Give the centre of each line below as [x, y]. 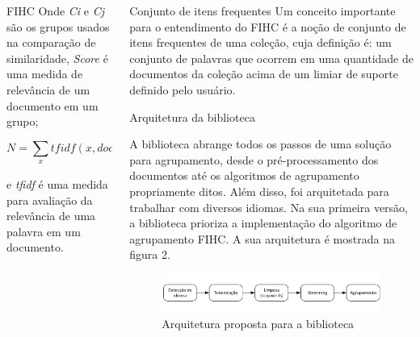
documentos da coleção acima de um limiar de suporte [264, 74]
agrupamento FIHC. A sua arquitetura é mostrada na [262, 238]
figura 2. [150, 254]
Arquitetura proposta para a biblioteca [258, 323]
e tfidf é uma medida [57, 184]
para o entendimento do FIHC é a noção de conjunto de [268, 26]
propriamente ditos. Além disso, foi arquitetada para [259, 191]
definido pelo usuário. [183, 89]
